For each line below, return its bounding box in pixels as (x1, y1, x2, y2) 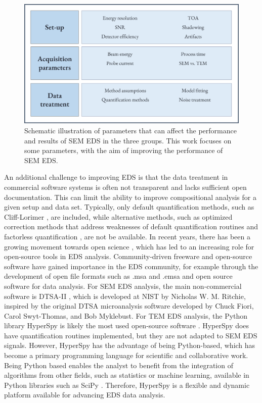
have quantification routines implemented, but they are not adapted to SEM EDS (4, 330, 257, 340)
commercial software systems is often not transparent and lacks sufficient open (4, 181, 247, 192)
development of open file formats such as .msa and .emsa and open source (4, 271, 233, 281)
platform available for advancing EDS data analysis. (4, 389, 165, 400)
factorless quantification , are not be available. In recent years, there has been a (4, 231, 250, 241)
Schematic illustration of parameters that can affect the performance (24, 125, 237, 136)
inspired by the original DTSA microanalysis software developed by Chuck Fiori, (4, 300, 254, 311)
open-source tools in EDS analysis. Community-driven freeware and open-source (4, 251, 252, 262)
